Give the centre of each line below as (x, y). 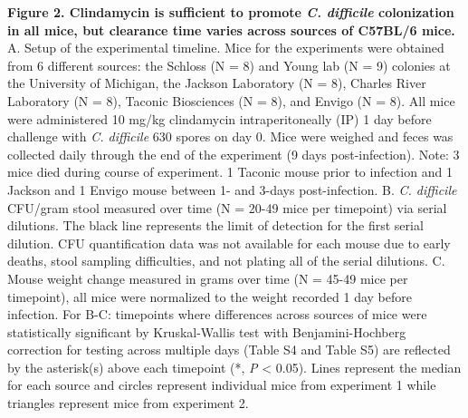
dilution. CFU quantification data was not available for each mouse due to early (229, 243)
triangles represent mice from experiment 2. (128, 403)
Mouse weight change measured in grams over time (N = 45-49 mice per (208, 278)
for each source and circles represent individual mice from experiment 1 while (222, 385)
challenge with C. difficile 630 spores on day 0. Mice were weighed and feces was (230, 136)
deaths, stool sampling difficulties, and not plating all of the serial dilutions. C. (226, 261)
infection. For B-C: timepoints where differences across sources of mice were (217, 314)
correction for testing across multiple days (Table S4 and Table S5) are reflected (229, 350)
